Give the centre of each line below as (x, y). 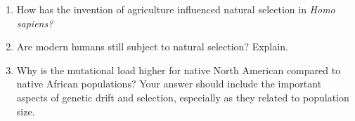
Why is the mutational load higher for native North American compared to (179, 70)
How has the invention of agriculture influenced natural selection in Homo (176, 9)
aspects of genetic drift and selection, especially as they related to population (183, 97)
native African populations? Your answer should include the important (169, 84)
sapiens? (35, 23)
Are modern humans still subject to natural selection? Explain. (152, 47)
